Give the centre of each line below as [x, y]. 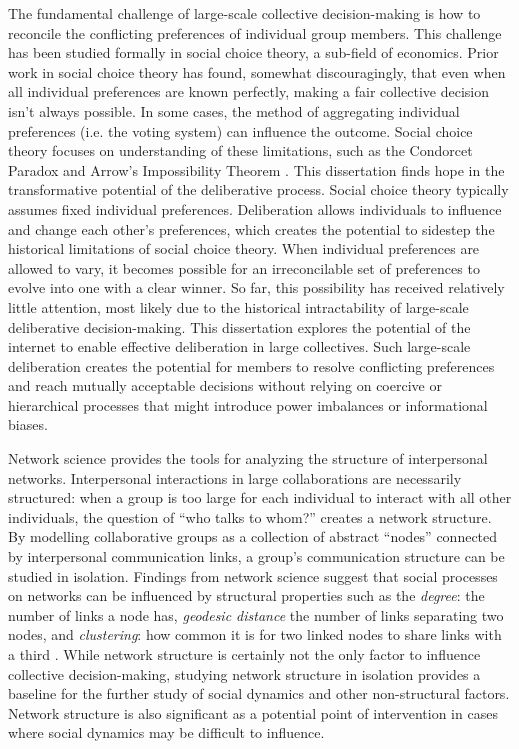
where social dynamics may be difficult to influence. [166, 732]
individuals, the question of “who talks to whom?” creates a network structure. [250, 516]
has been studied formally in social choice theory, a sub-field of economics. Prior [253, 52]
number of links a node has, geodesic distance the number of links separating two [256, 614]
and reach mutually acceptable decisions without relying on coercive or [225, 385]
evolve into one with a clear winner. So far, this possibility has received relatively [256, 287]
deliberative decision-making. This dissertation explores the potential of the [239, 326]
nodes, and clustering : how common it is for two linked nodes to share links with [255, 634]
